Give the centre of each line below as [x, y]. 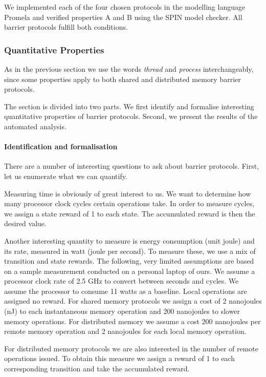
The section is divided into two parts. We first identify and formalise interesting [129, 106]
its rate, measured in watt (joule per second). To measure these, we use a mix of [130, 251]
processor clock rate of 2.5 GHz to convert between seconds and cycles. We [121, 281]
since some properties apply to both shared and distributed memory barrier [123, 79]
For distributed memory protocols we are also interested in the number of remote [131, 348]
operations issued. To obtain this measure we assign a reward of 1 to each [119, 358]
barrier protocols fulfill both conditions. [66, 27]
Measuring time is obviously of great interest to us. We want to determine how [128, 193]
